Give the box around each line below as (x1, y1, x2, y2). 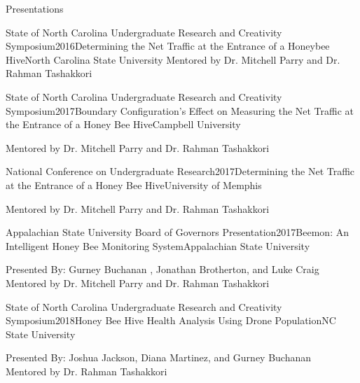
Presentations (6, 1, 64, 15)
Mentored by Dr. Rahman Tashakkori (6, 363, 167, 378)
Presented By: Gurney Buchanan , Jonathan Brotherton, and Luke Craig (6, 262, 319, 277)
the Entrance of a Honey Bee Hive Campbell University (6, 117, 241, 132)
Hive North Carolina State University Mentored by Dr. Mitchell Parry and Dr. (6, 52, 340, 67)
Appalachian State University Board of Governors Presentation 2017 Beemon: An (6, 225, 349, 239)
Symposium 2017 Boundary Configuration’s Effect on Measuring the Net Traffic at (6, 103, 354, 118)
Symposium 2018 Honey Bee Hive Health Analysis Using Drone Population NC (6, 313, 336, 328)
